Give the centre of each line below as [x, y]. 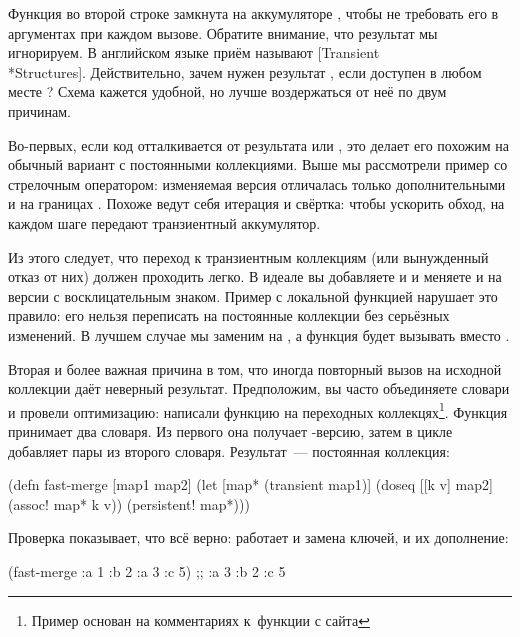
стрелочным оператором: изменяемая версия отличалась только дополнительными [257, 183]
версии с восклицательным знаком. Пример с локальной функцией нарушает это [253, 295]
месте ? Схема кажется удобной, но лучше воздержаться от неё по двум [227, 91]
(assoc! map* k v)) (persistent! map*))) [129, 503]
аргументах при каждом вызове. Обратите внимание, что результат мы [223, 32]
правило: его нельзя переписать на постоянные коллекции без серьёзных [229, 315]
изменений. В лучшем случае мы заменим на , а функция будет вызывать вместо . [259, 334]
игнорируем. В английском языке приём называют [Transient [194, 52]
